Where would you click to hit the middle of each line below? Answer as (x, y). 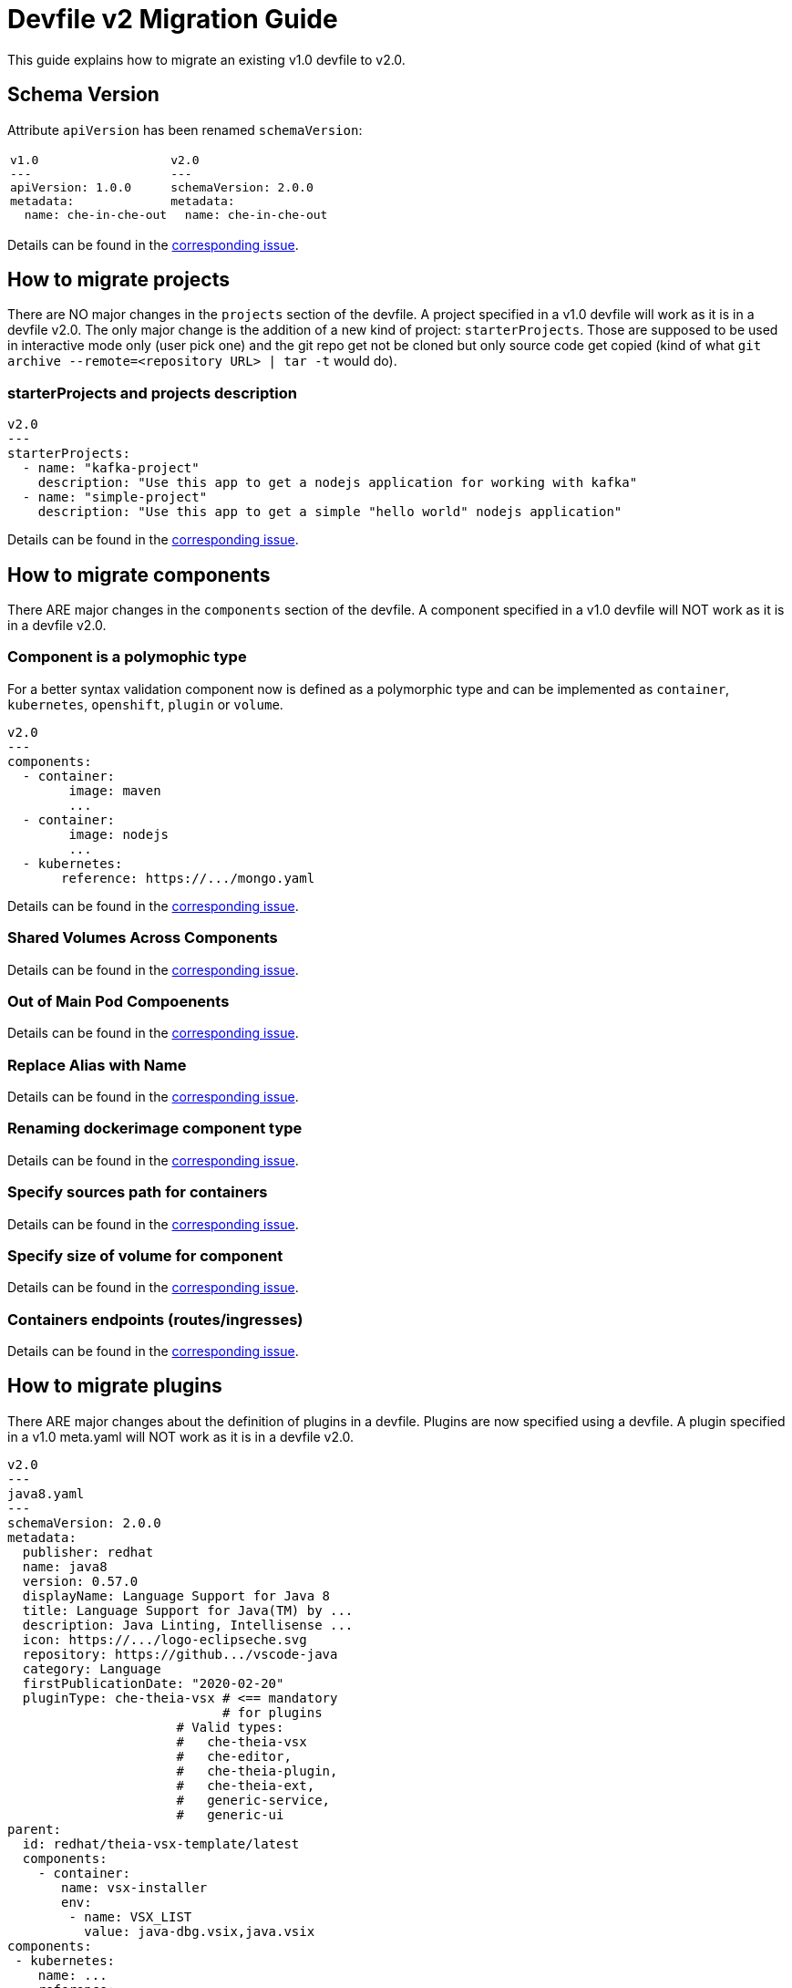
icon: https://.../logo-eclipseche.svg (165, 1639)
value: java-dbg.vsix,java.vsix (200, 1931)
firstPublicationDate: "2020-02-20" (153, 1683)
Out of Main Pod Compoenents (118, 1001)
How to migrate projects (119, 280)
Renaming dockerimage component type (155, 1129)
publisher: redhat (88, 1552)
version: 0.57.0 (80, 1581)
